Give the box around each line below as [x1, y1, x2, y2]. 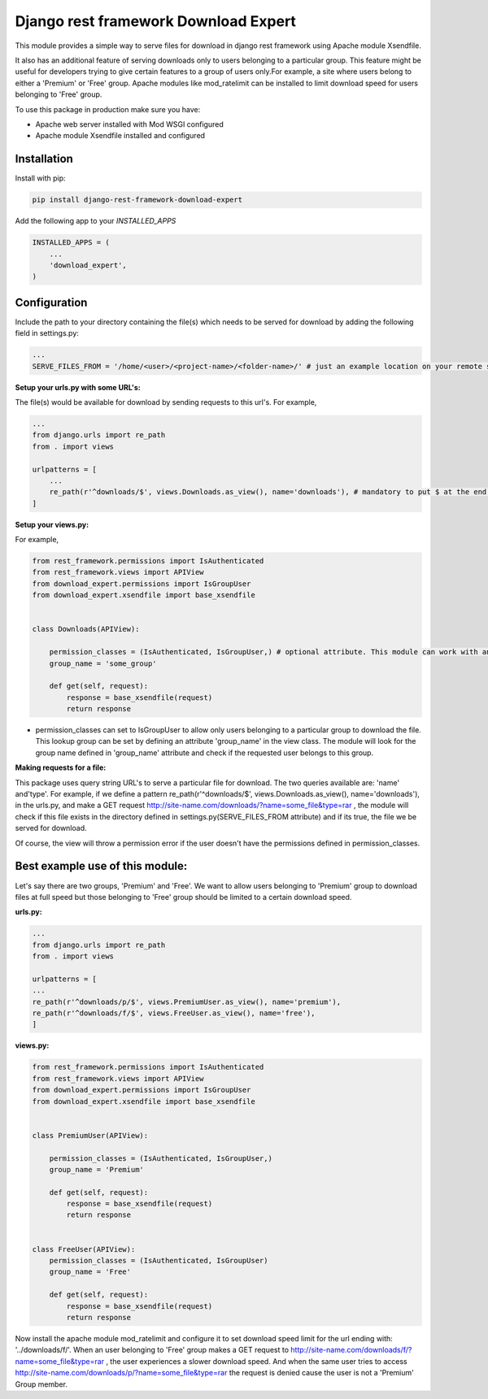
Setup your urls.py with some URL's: [15, 382, 142, 392]
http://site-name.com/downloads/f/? [290, 1345, 412, 1355]
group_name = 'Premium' [49, 1165, 144, 1174]
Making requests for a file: [15, 762, 107, 772]
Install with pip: [15, 173, 66, 183]
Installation [15, 152, 73, 166]
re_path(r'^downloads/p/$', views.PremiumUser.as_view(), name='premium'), [32, 997, 342, 1006]
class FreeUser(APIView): [32, 1245, 136, 1253]
